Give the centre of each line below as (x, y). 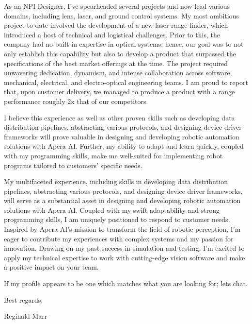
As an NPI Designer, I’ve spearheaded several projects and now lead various (117, 6)
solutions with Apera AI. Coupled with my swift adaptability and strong (112, 210)
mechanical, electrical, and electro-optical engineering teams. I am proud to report (126, 82)
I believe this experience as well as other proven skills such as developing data (119, 117)
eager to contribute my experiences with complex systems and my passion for (119, 238)
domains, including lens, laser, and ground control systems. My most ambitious (121, 15)
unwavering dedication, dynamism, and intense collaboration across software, (118, 73)
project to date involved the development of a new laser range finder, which (116, 25)
